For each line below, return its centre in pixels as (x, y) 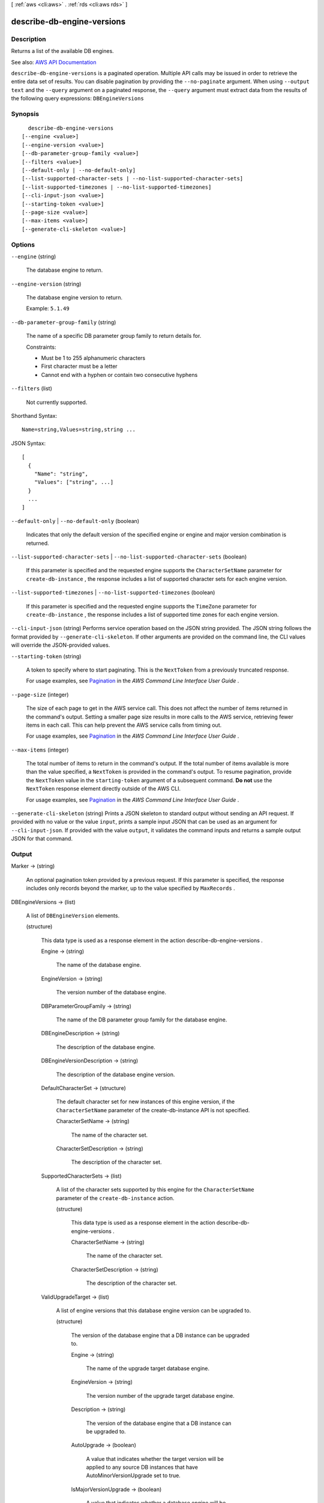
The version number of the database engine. (111, 993)
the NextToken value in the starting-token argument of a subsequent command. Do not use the (149, 780)
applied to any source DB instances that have (142, 1468)
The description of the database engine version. (115, 1074)
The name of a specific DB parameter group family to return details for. (114, 336)
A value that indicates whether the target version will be (155, 1459)
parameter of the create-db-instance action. (115, 1198)
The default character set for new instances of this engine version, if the (145, 1102)
